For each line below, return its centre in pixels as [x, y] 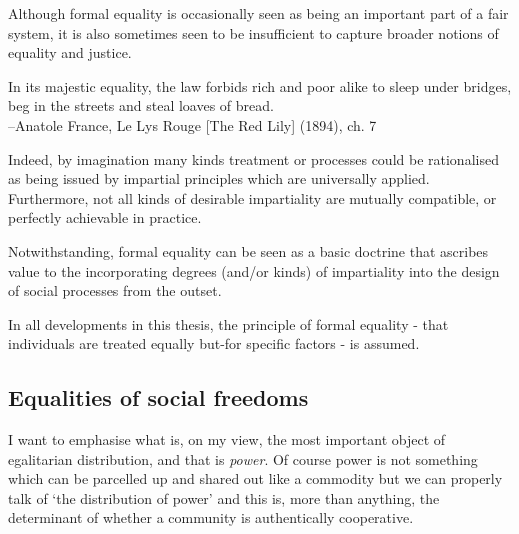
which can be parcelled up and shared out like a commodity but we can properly [255, 478]
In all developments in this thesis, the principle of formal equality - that [228, 323]
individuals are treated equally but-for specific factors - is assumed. [214, 343]
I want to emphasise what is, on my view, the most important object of [227, 439]
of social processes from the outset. [115, 290]
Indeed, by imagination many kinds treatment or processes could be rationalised [253, 158]
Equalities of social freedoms [158, 397]
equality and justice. [70, 52]
